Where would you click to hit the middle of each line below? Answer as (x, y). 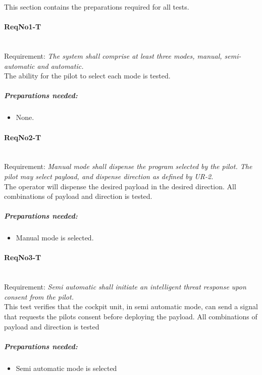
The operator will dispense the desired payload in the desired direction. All (120, 186)
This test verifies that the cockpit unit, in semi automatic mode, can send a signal (131, 306)
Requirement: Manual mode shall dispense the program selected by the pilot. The (128, 166)
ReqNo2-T (23, 137)
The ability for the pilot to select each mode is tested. (87, 76)
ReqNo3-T (23, 257)
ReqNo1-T (23, 27)
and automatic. (60, 66)
